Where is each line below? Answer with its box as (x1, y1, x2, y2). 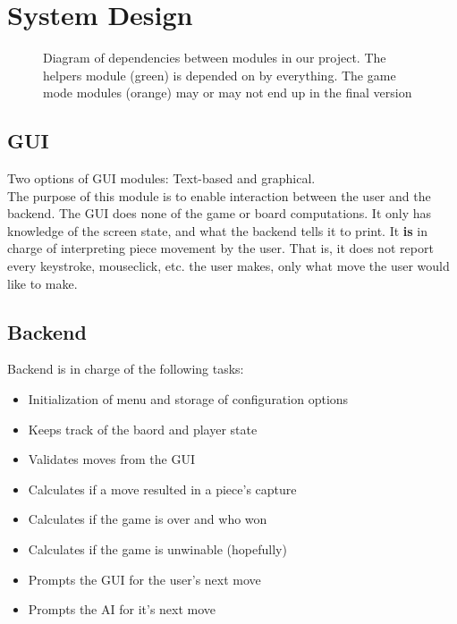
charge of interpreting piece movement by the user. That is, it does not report (7, 239, 434, 257)
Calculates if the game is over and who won (28, 510, 267, 528)
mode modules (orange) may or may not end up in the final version (43, 83, 412, 102)
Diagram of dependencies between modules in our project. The (43, 48, 386, 67)
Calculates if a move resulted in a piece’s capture (28, 479, 297, 498)
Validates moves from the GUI (28, 450, 195, 468)
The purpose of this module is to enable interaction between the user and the (7, 186, 431, 205)
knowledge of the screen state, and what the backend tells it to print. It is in (7, 221, 428, 240)
